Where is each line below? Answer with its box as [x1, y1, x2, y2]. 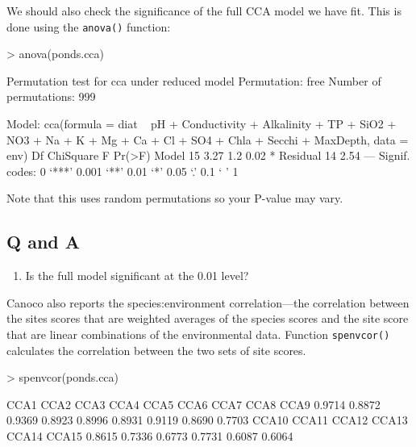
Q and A [6, 229, 81, 254]
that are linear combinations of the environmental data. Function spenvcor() [6, 325, 390, 342]
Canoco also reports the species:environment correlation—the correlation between [6, 294, 410, 311]
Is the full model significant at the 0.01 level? [25, 267, 249, 284]
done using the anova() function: [6, 18, 171, 35]
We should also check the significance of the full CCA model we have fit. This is [6, 2, 401, 19]
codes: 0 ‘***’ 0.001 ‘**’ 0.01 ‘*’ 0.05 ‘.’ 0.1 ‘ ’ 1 [6, 162, 239, 179]
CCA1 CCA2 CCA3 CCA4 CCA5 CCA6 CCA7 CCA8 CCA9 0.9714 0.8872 [6, 395, 381, 412]
